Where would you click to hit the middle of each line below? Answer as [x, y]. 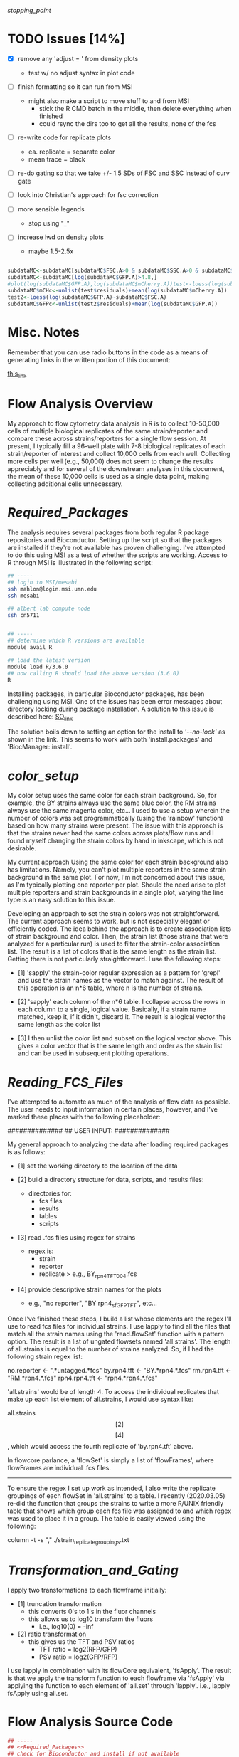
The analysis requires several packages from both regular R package [108, 532]
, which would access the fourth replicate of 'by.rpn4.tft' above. [100, 1446]
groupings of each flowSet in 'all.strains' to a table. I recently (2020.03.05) [116, 1495]
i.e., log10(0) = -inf [66, 1626]
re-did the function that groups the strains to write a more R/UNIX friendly [116, 1503]
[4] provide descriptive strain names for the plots [89, 1289]
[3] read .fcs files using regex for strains [76, 1238]
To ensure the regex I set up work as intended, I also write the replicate [111, 1488]
